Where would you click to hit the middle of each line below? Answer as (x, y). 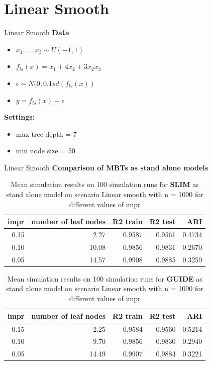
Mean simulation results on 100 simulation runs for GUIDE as (105, 278)
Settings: (20, 117)
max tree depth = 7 (46, 133)
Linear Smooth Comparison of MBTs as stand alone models (106, 167)
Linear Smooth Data (37, 32)
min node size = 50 (45, 151)
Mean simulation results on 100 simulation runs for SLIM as (105, 184)
